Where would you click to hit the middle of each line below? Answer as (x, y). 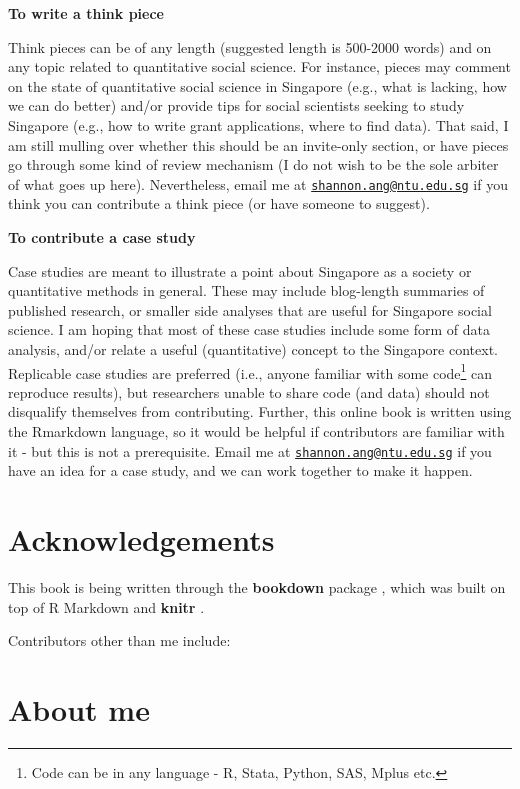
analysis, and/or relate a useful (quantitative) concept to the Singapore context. (253, 348)
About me (79, 708)
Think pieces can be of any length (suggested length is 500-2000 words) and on (250, 46)
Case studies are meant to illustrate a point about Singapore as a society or (240, 270)
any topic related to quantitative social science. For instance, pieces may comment (259, 66)
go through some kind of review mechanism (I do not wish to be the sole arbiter (253, 164)
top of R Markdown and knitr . (106, 606)
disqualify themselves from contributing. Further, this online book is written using (260, 411)
